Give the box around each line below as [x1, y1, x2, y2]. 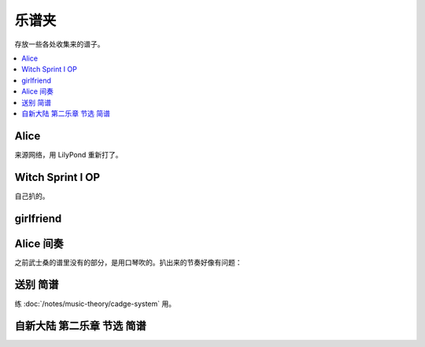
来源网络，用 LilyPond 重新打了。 [14, 150, 123, 159]
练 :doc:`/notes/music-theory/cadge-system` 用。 [14, 299, 176, 308]
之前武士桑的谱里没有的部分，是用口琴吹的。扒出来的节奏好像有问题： [14, 257, 242, 267]
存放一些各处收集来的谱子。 [14, 39, 105, 49]
